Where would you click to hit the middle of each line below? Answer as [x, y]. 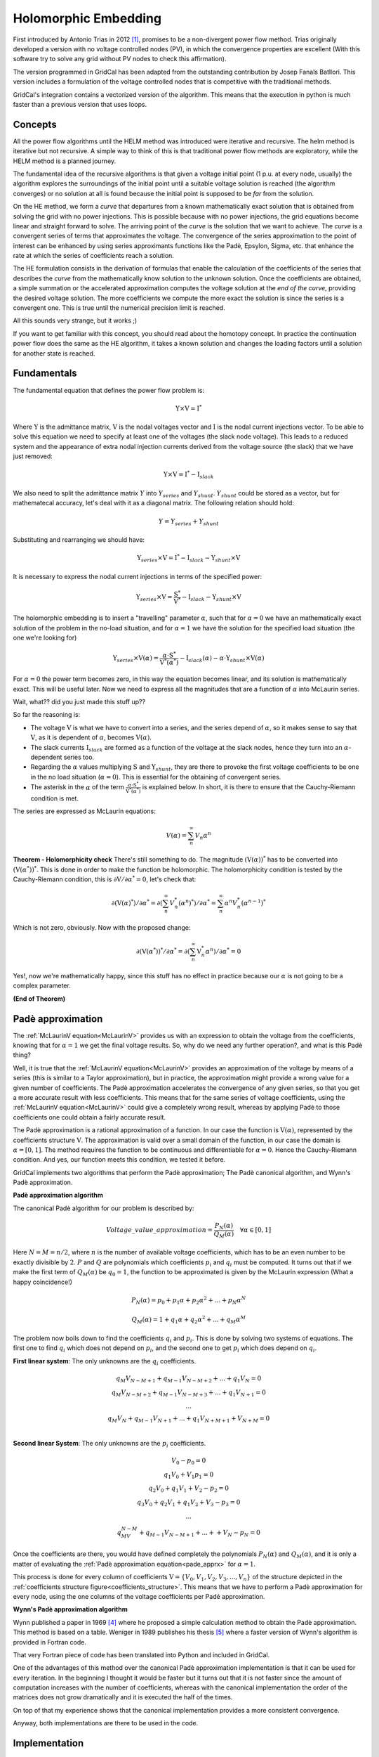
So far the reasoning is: [47, 715]
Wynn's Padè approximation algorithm [70, 1609]
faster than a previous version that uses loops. [80, 104]
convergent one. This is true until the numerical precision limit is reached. [119, 308]
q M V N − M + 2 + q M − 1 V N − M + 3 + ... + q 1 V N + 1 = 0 [188, 1393]
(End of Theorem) [39, 999]
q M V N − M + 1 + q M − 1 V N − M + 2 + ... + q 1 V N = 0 [189, 1379]
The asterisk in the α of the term [77, 787]
